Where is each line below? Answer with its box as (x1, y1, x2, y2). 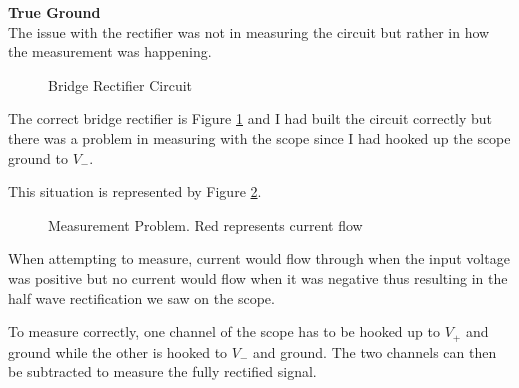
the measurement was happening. (8, 41, 212, 62)
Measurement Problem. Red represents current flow (48, 214, 363, 235)
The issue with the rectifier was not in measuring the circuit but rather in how (8, 21, 490, 42)
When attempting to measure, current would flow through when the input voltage (8, 248, 510, 269)
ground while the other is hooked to (8, 341, 228, 362)
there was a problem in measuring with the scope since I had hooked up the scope (8, 127, 511, 148)
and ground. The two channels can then (253, 341, 497, 362)
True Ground (8, 2, 101, 22)
